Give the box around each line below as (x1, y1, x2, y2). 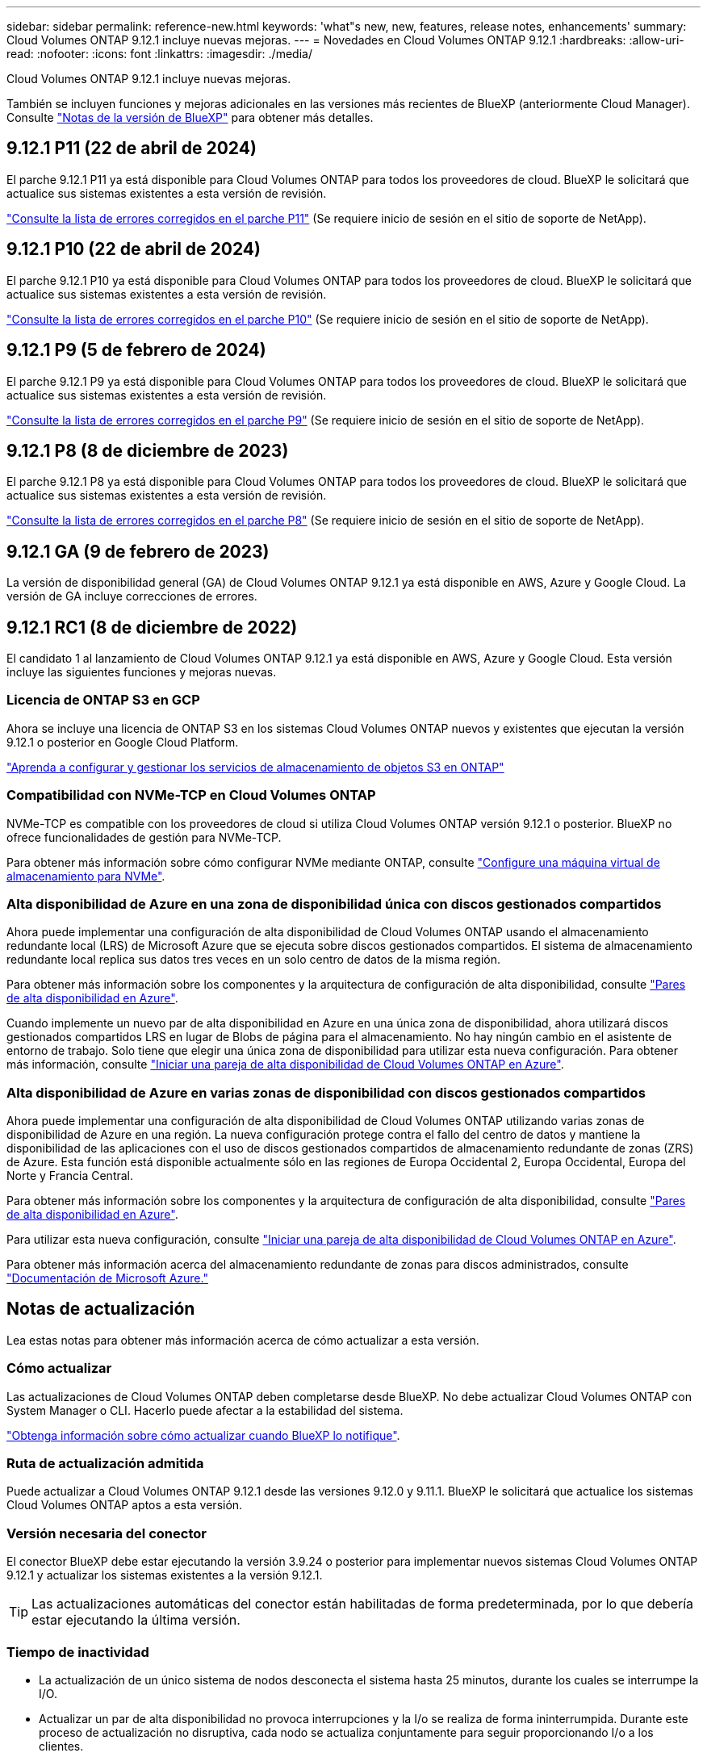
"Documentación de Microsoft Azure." (6, 1271, 208, 1286)
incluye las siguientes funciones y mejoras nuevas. (6, 665, 277, 680)
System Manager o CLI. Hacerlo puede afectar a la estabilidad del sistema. (6, 1403, 404, 1417)
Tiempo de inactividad (6, 1643, 149, 1660)
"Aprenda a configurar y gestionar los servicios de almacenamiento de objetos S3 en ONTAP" (6, 759, 504, 774)
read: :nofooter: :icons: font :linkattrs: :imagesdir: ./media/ (6, 47, 312, 61)
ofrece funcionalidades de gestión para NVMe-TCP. (6, 830, 282, 844)
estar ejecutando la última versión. (31, 1612, 241, 1629)
